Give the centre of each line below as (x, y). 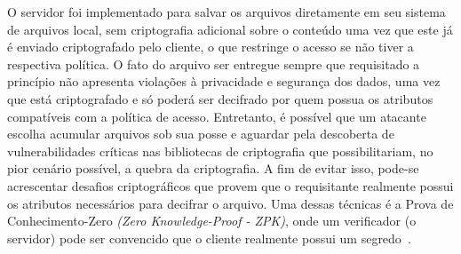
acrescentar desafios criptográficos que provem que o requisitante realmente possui (230, 185)
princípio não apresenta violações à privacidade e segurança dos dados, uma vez (224, 81)
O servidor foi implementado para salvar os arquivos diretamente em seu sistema (227, 12)
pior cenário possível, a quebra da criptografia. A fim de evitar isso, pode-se (213, 168)
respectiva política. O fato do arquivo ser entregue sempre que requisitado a (214, 63)
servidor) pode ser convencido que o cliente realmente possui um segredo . (209, 238)
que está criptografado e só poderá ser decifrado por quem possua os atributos (220, 98)
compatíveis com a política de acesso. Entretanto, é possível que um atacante (217, 116)
